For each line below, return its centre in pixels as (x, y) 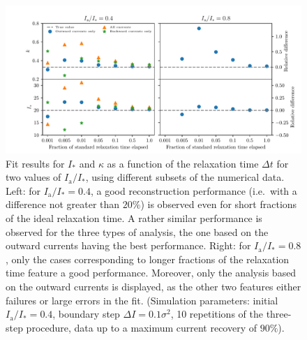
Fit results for (35, 163)
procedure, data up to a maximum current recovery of (142, 327)
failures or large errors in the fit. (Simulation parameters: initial (142, 300)
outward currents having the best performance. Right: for (128, 245)
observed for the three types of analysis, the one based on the (137, 231)
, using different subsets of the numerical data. (185, 177)
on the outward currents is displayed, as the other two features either (153, 286)
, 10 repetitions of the (217, 314)
